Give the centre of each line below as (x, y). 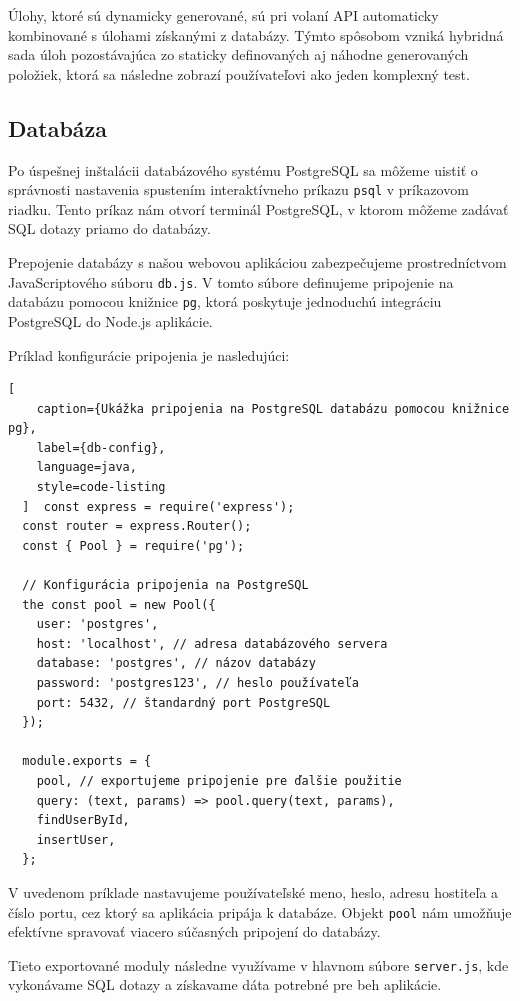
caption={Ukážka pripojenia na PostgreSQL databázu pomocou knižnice (273, 408)
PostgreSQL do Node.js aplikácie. (110, 320)
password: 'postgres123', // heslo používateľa (197, 683)
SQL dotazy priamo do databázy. (109, 228)
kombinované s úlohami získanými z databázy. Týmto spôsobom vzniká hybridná (256, 34)
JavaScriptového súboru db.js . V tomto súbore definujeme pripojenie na (231, 281)
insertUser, (76, 839)
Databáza (58, 127)
